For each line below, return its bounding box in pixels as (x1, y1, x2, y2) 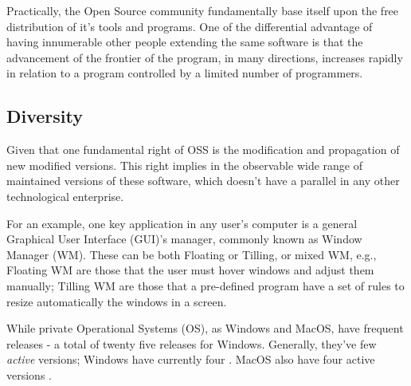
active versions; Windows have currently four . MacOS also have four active (6, 351, 375, 368)
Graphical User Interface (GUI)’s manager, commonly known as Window (6, 230, 362, 247)
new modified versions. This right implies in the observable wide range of (6, 156, 362, 173)
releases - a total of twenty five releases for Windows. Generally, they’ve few (6, 335, 377, 352)
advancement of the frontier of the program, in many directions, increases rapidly (6, 49, 403, 65)
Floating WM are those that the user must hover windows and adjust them (6, 262, 374, 278)
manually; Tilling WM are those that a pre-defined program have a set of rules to (6, 277, 405, 293)
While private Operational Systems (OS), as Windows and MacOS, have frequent (6, 320, 404, 337)
